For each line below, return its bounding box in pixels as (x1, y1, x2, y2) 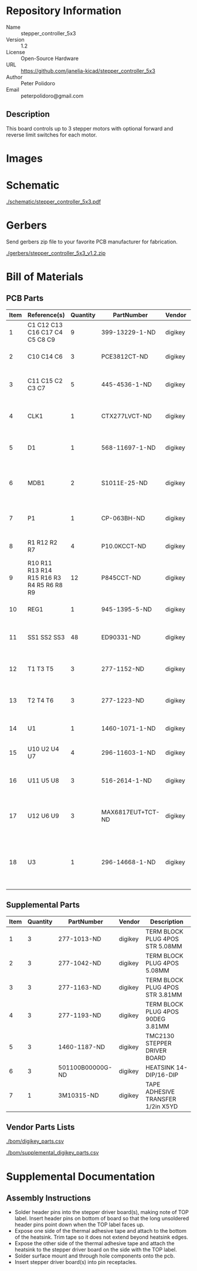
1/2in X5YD (145, 1102, 178, 1111)
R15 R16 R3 (27, 573, 62, 581)
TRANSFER (145, 1095, 176, 1103)
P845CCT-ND (101, 573, 141, 581)
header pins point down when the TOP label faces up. (14, 1221, 145, 1228)
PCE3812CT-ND (101, 352, 148, 360)
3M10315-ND (58, 1091, 99, 1099)
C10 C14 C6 (27, 352, 63, 360)
